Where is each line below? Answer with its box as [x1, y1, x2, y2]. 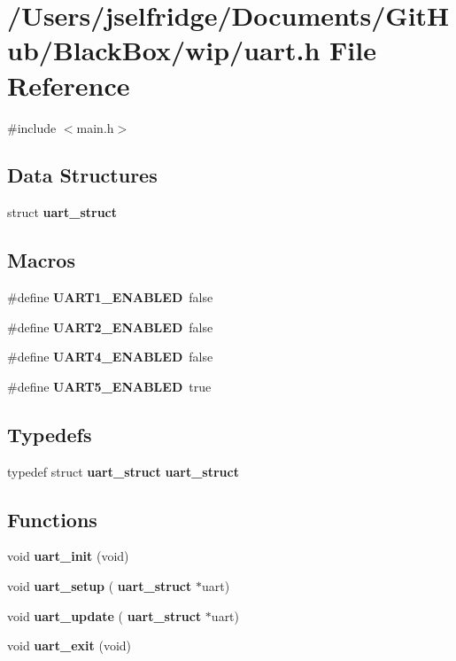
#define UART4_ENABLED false [7, 347, 213, 366]
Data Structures [7, 161, 158, 189]
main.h [76, 118, 114, 136]
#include [7, 118, 57, 136]
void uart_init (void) [7, 547, 129, 565]
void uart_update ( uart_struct [7, 606, 202, 625]
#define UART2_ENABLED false [7, 317, 213, 336]
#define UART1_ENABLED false [7, 288, 213, 307]
